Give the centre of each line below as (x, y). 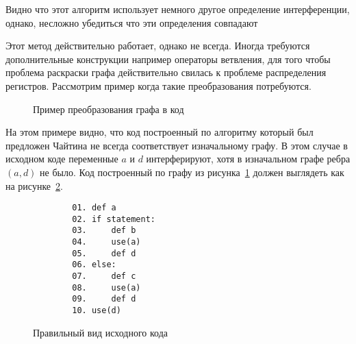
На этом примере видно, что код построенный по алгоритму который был (160, 132)
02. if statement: (114, 219)
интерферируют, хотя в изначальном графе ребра (248, 159)
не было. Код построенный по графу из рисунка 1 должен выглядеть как (192, 172)
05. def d (104, 253)
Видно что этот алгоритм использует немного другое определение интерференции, (178, 9)
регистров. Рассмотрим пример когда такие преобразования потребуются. (158, 85)
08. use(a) (106, 287)
